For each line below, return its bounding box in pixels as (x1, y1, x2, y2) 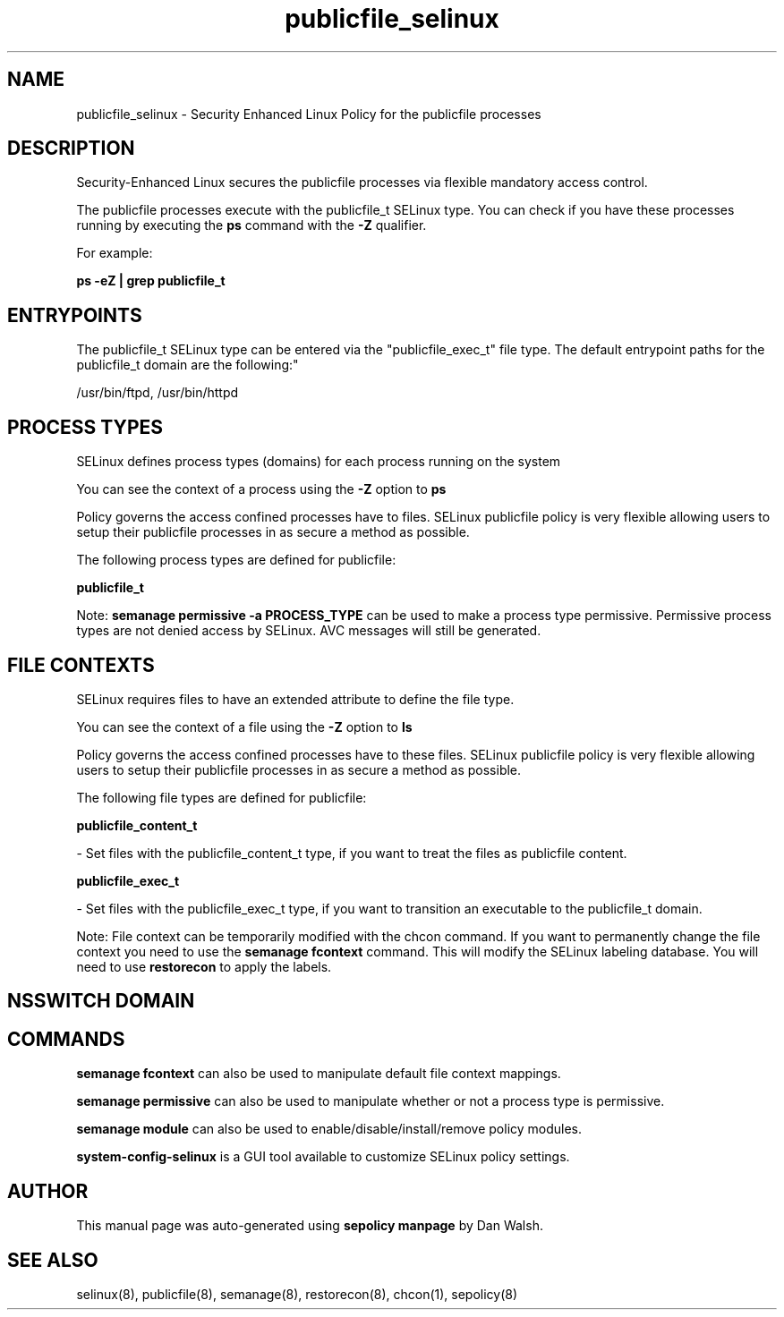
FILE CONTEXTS (7, 653, 155, 676)
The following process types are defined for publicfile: (76, 552, 396, 568)
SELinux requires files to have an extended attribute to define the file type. (76, 691, 515, 707)
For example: (76, 245, 153, 261)
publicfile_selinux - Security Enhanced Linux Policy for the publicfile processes (76, 106, 541, 122)
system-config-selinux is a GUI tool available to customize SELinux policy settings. (76, 1149, 570, 1165)
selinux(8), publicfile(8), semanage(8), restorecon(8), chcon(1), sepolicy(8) (76, 1286, 518, 1302)
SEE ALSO (7, 1248, 98, 1271)
